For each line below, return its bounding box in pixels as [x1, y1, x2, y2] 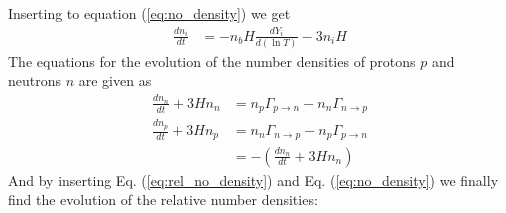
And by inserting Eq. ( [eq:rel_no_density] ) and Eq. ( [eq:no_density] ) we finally [8, 169, 499, 190]
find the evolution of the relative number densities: [8, 189, 318, 210]
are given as [78, 70, 152, 91]
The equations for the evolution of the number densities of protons [8, 50, 416, 71]
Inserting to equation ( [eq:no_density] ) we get [8, 3, 291, 23]
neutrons [8, 70, 62, 91]
